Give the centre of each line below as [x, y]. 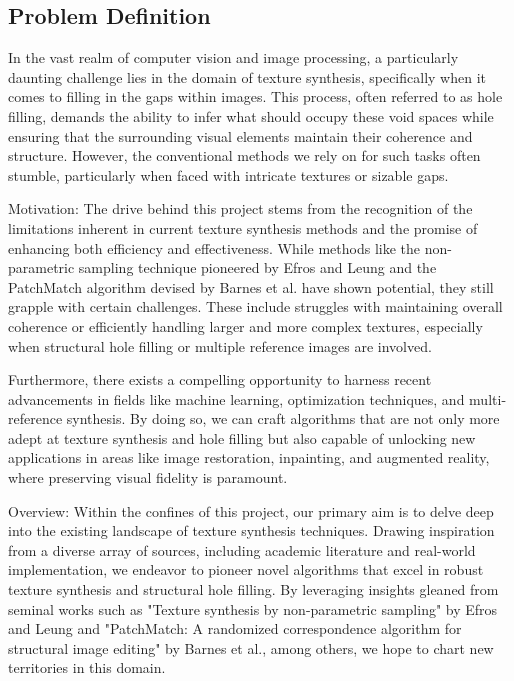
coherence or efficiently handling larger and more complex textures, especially [245, 325]
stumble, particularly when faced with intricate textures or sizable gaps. [228, 174]
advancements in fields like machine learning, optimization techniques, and [236, 398]
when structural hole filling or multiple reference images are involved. [220, 345]
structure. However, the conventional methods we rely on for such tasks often [244, 155]
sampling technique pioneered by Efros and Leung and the [257, 267]
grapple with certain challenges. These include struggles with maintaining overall [255, 306]
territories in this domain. [87, 667]
